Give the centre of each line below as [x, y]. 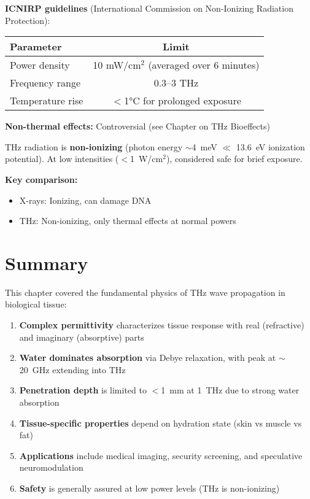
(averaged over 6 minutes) [204, 65]
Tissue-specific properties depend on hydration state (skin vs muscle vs [161, 423]
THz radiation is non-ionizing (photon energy [94, 146]
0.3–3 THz [176, 83]
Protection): [28, 20]
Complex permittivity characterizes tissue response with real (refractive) [162, 325]
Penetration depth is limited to [83, 390]
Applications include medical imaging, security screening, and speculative [161, 455]
